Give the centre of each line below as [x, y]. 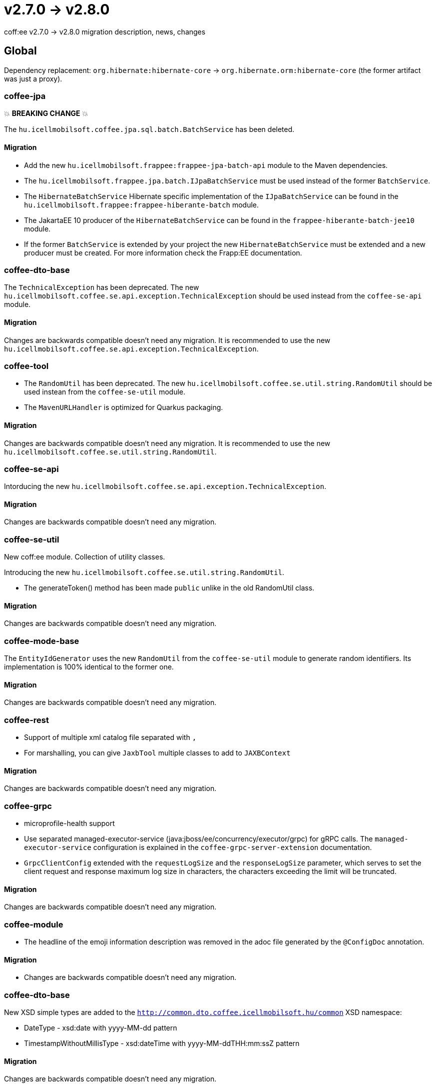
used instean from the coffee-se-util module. [105, 392]
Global [20, 51]
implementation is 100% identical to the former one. [89, 667]
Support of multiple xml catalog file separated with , [110, 737]
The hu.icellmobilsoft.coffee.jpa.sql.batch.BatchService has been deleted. [149, 129]
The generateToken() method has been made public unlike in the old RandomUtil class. [169, 588]
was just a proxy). [33, 78]
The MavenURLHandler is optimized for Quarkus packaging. [124, 407]
